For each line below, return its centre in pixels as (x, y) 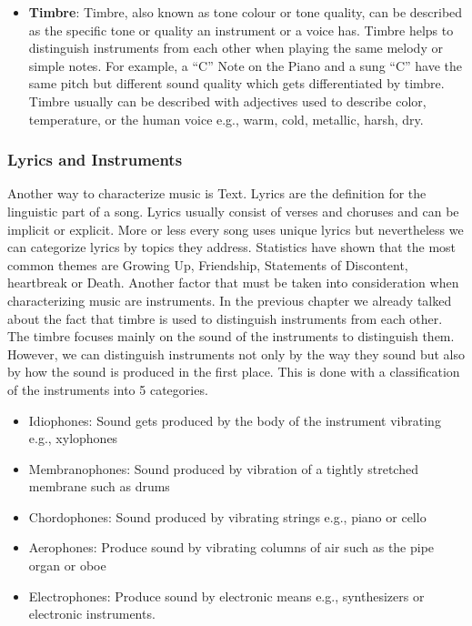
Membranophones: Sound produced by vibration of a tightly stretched (223, 468)
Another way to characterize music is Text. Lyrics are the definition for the (217, 193)
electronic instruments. (92, 614)
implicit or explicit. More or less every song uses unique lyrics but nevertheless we (236, 229)
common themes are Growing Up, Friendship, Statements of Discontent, (208, 264)
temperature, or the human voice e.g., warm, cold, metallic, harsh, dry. (226, 119)
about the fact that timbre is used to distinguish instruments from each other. (225, 318)
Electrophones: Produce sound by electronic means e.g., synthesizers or (226, 596)
